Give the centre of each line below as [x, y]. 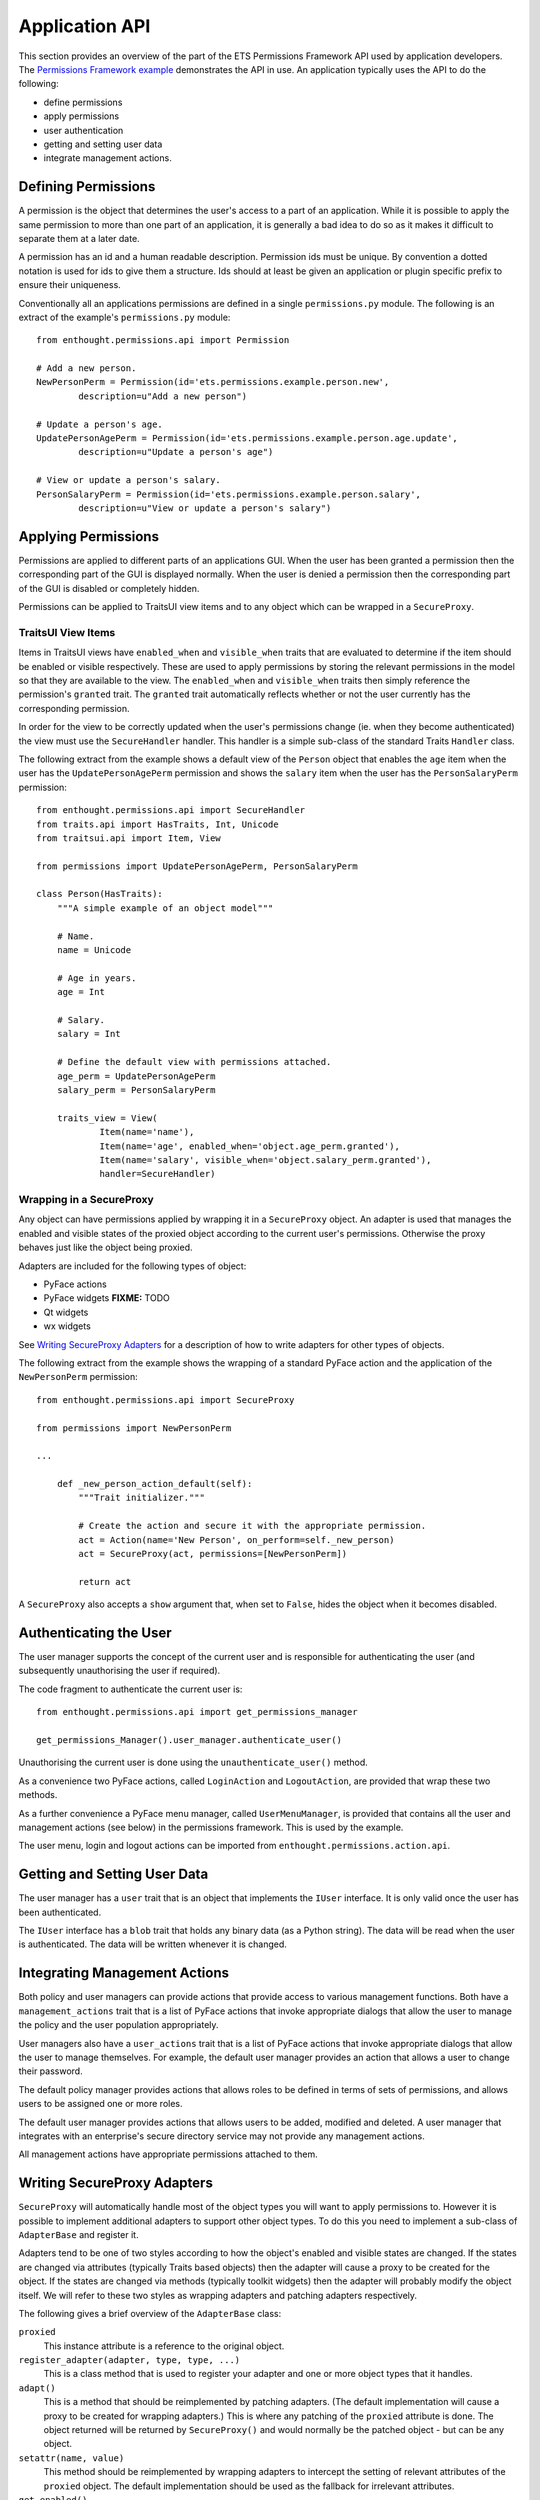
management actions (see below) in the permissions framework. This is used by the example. [211, 1827]
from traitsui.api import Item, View [129, 838]
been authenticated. [60, 1912]
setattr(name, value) [71, 2458]
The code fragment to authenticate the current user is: [130, 1689]
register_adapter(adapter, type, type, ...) [129, 2360]
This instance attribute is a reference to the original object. [164, 2346]
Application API [84, 26]
